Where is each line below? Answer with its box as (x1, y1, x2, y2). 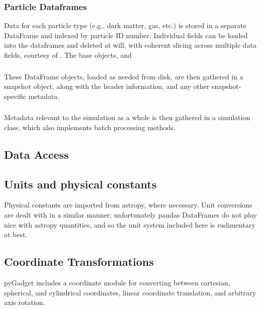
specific (4, 90, 27, 101)
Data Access (4, 146, 69, 162)
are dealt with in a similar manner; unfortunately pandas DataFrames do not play (4, 209, 257, 220)
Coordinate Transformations (4, 254, 154, 269)
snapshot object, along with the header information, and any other (4, 81, 210, 91)
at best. (4, 229, 28, 240)
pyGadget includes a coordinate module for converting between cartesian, (4, 277, 230, 287)
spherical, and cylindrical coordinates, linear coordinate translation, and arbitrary (4, 287, 256, 297)
